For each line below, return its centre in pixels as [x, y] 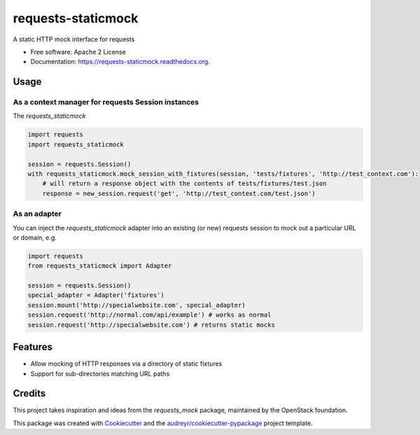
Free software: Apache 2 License [78, 52]
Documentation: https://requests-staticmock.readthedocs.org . [120, 62]
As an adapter [37, 214]
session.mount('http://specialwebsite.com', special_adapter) [136, 305]
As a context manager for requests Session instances [106, 102]
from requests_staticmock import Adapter [100, 266]
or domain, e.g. [35, 237]
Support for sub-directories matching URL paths [100, 373]
